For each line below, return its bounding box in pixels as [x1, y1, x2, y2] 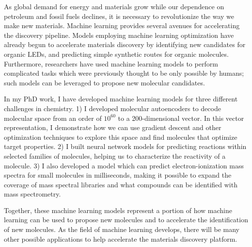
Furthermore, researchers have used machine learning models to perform [4, 58, 218, 68]
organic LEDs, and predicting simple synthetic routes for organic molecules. [4, 49, 229, 59]
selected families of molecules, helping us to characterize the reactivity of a [4, 150, 226, 161]
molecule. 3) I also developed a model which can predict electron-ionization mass [4, 160, 244, 170]
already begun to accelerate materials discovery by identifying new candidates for [4, 39, 246, 49]
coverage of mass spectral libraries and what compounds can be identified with [4, 179, 237, 189]
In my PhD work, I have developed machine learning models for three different [4, 94, 238, 104]
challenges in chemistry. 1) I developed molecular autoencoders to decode [4, 103, 221, 113]
